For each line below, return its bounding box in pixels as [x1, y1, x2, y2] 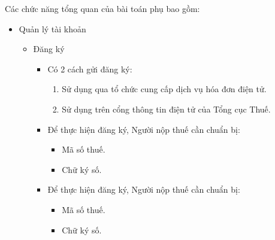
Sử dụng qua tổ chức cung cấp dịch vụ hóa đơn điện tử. [62, 83, 267, 95]
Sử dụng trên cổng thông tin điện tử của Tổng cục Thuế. [62, 102, 271, 115]
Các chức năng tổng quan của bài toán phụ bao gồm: [5, 2, 200, 14]
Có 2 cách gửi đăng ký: [47, 62, 132, 75]
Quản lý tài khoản [19, 22, 86, 35]
